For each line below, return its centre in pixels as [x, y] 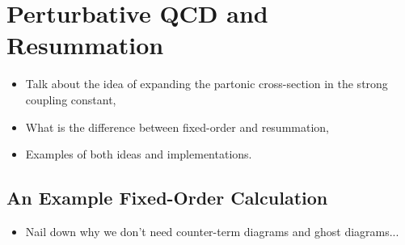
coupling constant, [71, 99]
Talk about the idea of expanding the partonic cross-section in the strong [207, 84]
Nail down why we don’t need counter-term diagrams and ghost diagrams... [212, 231]
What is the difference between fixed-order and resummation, [177, 127]
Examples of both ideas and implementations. [139, 154]
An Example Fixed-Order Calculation [167, 198]
